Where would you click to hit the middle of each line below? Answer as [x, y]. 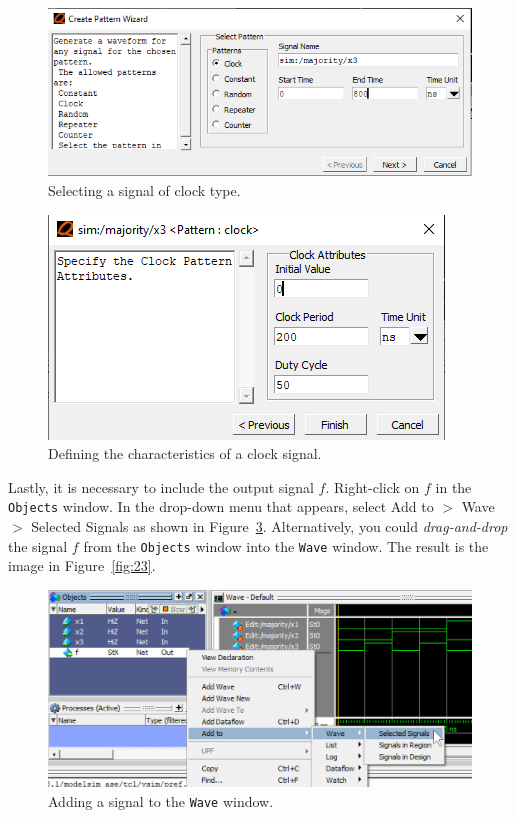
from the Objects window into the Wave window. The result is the [286, 545]
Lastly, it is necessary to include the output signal [161, 486]
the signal [38, 545]
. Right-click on [372, 486]
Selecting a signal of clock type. [144, 189]
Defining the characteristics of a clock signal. [185, 453]
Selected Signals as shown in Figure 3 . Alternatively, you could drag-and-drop [269, 525]
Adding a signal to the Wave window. [161, 800]
